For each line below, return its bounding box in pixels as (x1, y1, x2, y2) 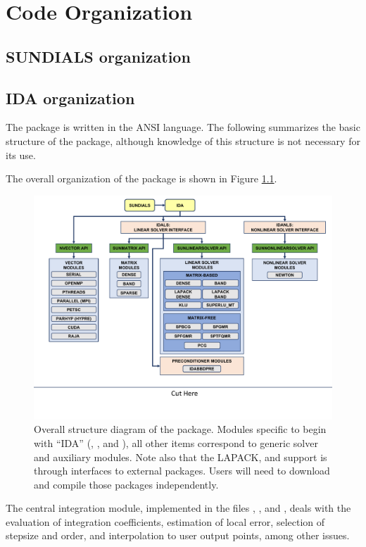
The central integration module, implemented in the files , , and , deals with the (6, 501, 351, 515)
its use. (6, 147, 36, 162)
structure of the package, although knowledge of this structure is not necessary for (6, 133, 360, 148)
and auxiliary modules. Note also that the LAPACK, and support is (34, 449, 327, 464)
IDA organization (6, 87, 135, 108)
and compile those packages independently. (34, 477, 219, 491)
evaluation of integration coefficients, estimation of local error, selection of (6, 514, 325, 529)
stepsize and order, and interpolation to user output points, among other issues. (6, 528, 350, 543)
